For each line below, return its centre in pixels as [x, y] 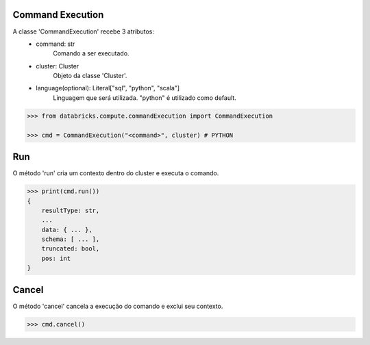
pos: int [56, 258]
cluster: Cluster [58, 66]
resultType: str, [71, 210]
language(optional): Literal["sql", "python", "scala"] [108, 88]
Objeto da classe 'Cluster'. [90, 76]
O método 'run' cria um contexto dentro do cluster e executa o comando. [116, 173]
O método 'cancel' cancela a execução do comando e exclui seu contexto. [118, 306]
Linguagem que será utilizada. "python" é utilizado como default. [145, 98]
